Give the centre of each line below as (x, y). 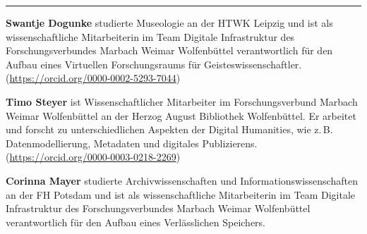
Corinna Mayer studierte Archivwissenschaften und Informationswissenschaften (182, 180)
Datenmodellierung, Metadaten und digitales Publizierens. (132, 143)
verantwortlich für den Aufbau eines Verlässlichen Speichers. (136, 222)
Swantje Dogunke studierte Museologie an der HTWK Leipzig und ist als (169, 23)
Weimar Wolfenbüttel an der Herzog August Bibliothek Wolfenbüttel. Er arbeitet (181, 115)
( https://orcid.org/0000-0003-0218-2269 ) (93, 157)
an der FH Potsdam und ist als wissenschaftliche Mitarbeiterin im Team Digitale (181, 194)
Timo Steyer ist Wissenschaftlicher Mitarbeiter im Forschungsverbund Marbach (182, 101)
